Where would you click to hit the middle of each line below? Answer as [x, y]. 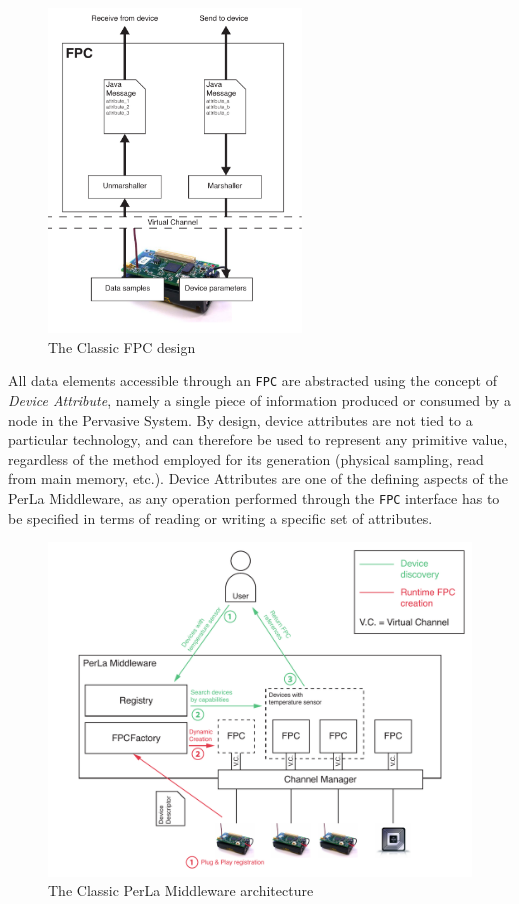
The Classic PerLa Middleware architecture [181, 890]
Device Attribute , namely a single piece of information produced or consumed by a [260, 400]
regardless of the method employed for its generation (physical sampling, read [246, 458]
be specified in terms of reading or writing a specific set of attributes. [220, 517]
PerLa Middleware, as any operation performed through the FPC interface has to [254, 498]
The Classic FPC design [122, 346]
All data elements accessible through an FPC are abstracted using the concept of [253, 380]
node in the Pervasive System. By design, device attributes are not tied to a [240, 419]
